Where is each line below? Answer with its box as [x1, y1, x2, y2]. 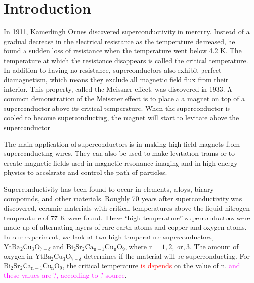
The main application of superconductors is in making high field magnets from [4, 138, 240, 149]
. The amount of [189, 241, 239, 251]
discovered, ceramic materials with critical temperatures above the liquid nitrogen [4, 203, 250, 213]
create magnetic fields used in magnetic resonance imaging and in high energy [4, 157, 238, 168]
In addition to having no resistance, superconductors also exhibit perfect [4, 65, 222, 75]
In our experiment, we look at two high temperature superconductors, [4, 232, 214, 241]
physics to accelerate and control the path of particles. [4, 167, 167, 177]
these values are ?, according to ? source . [4, 270, 127, 280]
